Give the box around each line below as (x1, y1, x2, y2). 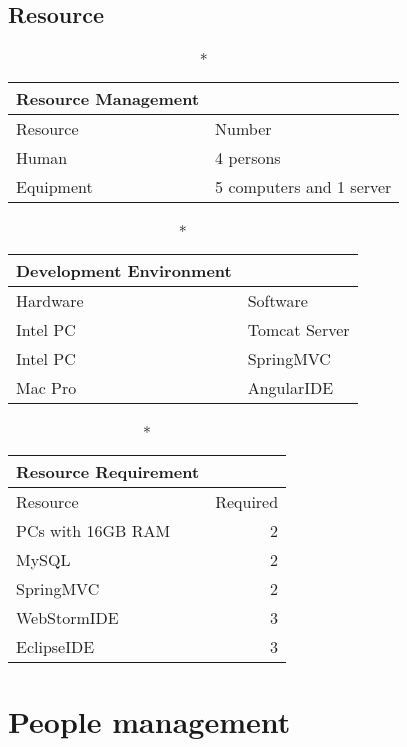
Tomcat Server (247, 318, 350, 342)
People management (8, 701, 291, 742)
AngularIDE (247, 376, 334, 400)
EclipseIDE (16, 635, 95, 659)
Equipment (16, 175, 93, 199)
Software (247, 289, 308, 313)
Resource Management (16, 87, 200, 111)
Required (215, 490, 279, 514)
